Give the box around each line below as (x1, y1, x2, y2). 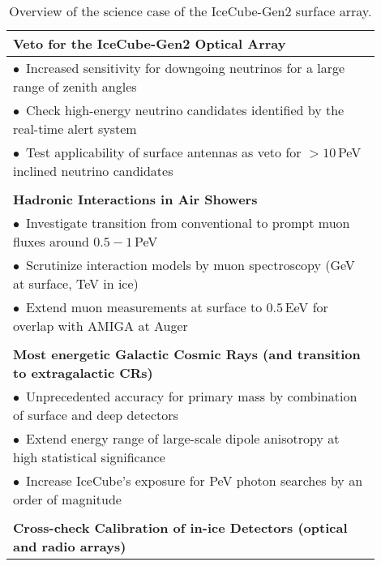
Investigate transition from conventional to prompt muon (26, 213, 350, 232)
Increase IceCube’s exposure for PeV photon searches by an (26, 471, 363, 490)
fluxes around (13, 232, 89, 251)
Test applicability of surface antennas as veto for (26, 143, 302, 161)
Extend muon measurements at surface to (26, 298, 263, 316)
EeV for (285, 298, 328, 316)
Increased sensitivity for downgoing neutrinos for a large (26, 58, 345, 77)
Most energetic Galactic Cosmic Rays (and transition (13, 345, 361, 363)
